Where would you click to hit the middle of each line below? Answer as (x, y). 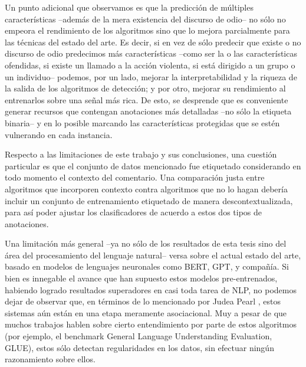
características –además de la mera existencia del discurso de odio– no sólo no (145, 19)
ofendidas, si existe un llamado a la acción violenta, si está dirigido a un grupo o (150, 65)
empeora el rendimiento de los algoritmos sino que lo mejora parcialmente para (147, 30)
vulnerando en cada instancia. (59, 134)
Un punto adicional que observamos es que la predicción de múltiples (129, 7)
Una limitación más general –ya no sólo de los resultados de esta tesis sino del (146, 243)
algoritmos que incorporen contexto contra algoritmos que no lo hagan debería (146, 189)
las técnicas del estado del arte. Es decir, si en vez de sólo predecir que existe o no (153, 42)
